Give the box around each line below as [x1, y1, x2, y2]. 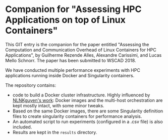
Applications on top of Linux [5, 14, 126, 26]
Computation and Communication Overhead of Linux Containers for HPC [5, 47, 156, 53]
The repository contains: [5, 82, 57, 88]
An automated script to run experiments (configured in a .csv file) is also [12, 118, 163, 124]
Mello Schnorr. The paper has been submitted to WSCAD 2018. [5, 57, 136, 63]
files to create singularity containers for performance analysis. [12, 113, 142, 119]
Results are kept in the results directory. [12, 129, 97, 135]
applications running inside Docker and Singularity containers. [5, 72, 135, 78]
